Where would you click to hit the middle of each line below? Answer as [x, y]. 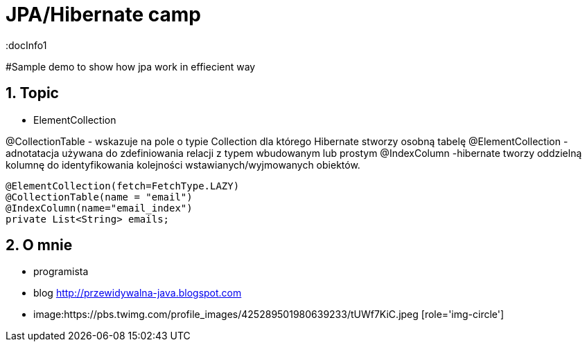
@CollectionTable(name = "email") [99, 197]
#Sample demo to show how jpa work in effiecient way [131, 66]
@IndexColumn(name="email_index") [99, 208]
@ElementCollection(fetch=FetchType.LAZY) [123, 186]
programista [61, 272]
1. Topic [32, 93]
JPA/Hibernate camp [103, 15]
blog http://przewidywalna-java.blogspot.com [138, 293]
